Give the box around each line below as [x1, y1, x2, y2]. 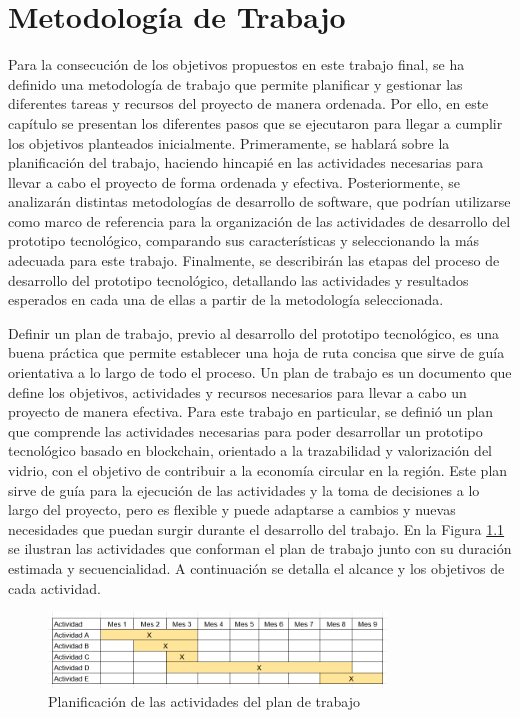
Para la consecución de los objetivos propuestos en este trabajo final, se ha [8, 54, 465, 75]
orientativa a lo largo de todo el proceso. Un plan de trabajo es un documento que [8, 362, 512, 383]
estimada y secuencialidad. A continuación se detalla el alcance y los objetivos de [8, 557, 505, 578]
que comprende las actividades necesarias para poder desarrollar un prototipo [8, 420, 483, 441]
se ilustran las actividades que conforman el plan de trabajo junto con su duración [8, 538, 512, 559]
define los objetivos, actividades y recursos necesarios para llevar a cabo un [8, 381, 467, 402]
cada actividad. [8, 577, 101, 598]
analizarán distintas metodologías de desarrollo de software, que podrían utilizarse [8, 191, 511, 212]
